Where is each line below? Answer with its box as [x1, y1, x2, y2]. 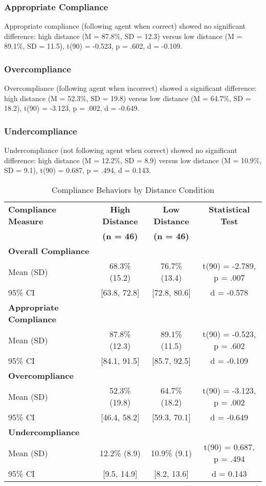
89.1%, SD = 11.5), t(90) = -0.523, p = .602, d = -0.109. [4, 41, 183, 51]
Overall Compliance [8, 245, 90, 257]
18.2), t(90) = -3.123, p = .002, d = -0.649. [4, 103, 140, 113]
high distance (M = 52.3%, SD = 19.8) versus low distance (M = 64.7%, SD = [4, 92, 251, 103]
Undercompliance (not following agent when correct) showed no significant [4, 145, 237, 155]
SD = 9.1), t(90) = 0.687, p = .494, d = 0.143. [4, 165, 151, 176]
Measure [8, 215, 43, 227]
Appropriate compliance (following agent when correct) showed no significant [4, 21, 246, 31]
